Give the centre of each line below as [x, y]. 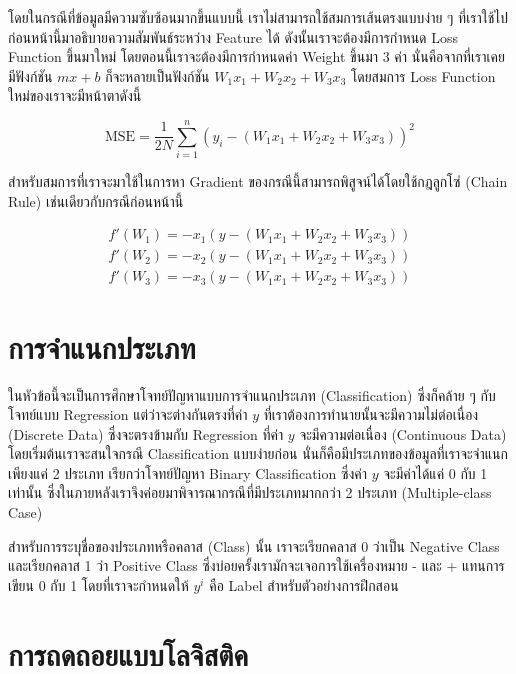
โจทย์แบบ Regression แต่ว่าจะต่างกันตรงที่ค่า [128, 414]
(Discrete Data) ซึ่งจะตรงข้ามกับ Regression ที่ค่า [146, 433]
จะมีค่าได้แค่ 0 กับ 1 [435, 472]
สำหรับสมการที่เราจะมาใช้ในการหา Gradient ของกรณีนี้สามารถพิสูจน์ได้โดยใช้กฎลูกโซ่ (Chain [258, 181]
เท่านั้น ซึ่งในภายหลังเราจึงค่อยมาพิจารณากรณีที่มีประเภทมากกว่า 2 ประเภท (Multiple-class [250, 492]
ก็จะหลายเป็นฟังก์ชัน [157, 75]
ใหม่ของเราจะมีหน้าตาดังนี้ [75, 95]
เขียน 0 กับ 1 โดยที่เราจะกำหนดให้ [98, 584]
